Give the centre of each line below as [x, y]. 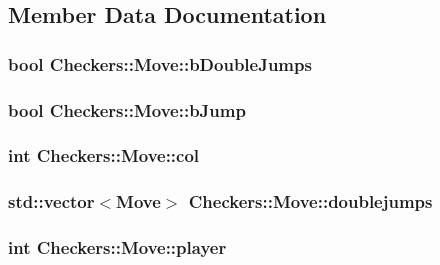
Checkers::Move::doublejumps [310, 201]
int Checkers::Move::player [117, 247]
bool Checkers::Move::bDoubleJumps [160, 63]
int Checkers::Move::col [104, 155]
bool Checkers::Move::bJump [127, 109]
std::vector [51, 201]
